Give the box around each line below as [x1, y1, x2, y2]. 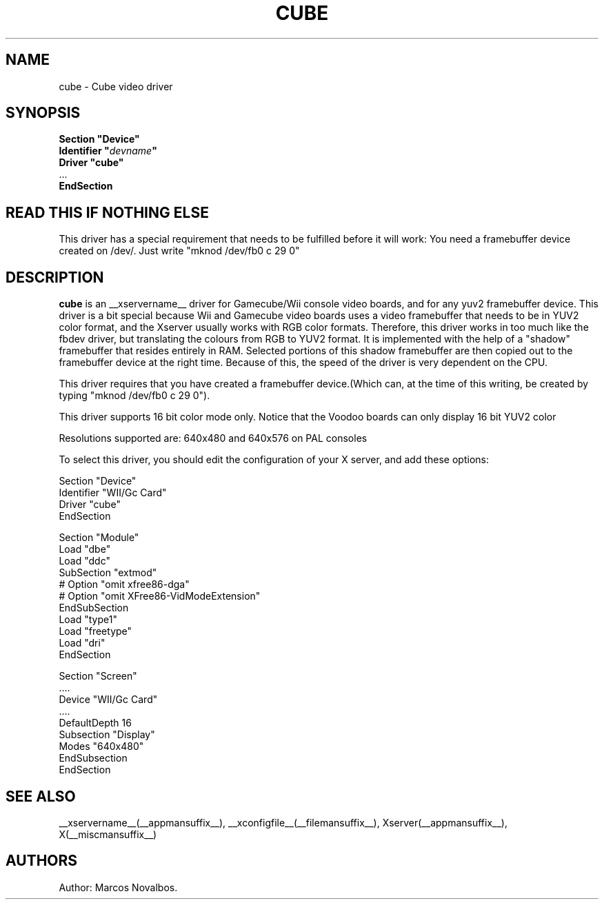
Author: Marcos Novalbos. [59, 881, 178, 893]
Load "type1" [59, 613, 117, 626]
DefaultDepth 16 [59, 717, 132, 729]
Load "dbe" [59, 543, 111, 556]
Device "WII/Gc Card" [59, 693, 158, 706]
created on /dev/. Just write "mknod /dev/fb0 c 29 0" [59, 245, 300, 257]
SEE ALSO [6, 787, 76, 805]
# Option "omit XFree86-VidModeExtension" [59, 590, 261, 602]
